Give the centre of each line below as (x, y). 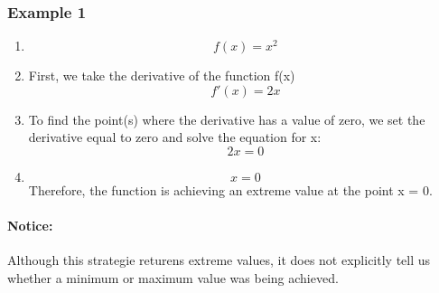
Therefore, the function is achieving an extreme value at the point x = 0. (230, 190)
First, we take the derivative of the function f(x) (162, 76)
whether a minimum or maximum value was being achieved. (173, 277)
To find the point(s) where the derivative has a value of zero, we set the (227, 119)
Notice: (30, 226)
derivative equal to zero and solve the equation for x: (175, 137)
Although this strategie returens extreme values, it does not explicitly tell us (219, 260)
